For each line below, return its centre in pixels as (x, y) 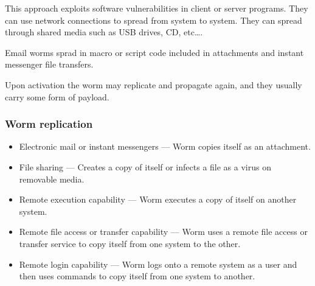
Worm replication (49, 124)
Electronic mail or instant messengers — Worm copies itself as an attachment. (165, 146)
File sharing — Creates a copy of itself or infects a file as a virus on (145, 166)
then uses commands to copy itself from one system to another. (137, 276)
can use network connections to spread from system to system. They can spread (154, 20)
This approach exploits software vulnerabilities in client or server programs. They (157, 8)
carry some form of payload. (57, 96)
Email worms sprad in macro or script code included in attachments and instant (154, 52)
